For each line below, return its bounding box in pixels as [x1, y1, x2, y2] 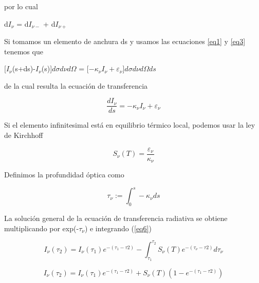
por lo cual [4, 1, 38, 11]
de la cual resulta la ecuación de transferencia [4, 80, 148, 91]
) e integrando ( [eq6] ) [84, 223, 152, 233]
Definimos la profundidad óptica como [4, 169, 124, 180]
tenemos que [4, 46, 43, 56]
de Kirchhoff [4, 130, 43, 140]
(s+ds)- [12, 63, 35, 74]
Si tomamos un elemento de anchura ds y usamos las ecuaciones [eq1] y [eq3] [4, 36, 246, 47]
